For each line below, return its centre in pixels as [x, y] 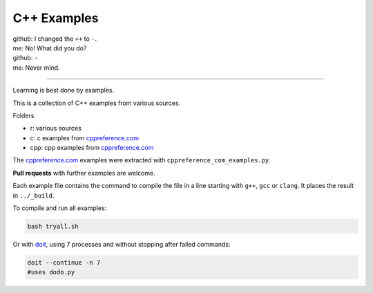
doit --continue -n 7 [64, 262]
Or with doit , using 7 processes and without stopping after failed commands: [122, 244]
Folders [23, 115]
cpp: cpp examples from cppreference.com [92, 148]
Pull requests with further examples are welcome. [84, 173]
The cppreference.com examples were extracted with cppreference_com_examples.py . [142, 160]
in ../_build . [34, 195]
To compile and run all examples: [60, 208]
